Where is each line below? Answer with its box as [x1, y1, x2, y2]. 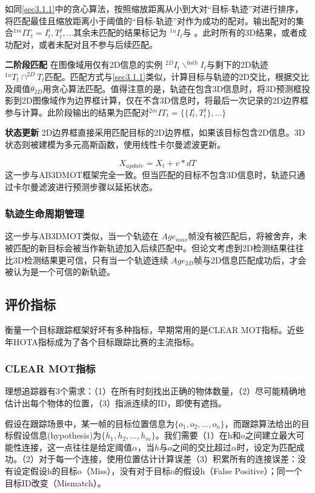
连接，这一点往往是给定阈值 [21, 440, 132, 453]
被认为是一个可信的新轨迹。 [5, 265, 115, 278]
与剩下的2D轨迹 [206, 58, 268, 71]
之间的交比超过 [171, 440, 231, 453]
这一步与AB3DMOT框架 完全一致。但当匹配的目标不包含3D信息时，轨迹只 [5, 168, 297, 180]
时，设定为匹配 [236, 440, 296, 453]
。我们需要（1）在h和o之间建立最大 [155, 429, 296, 442]
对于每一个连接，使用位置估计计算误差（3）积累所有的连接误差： [38, 452, 297, 465]
